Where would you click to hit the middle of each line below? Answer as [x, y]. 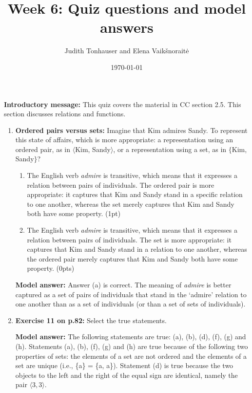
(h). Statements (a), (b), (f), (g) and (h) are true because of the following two [132, 346]
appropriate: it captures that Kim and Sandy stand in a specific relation [135, 194]
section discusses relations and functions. [65, 114]
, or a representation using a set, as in [170, 149]
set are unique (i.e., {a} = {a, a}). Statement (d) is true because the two [124, 365]
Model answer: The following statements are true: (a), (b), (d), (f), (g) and [131, 337]
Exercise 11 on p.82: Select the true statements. [91, 320]
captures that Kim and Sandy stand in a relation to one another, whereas [137, 249]
